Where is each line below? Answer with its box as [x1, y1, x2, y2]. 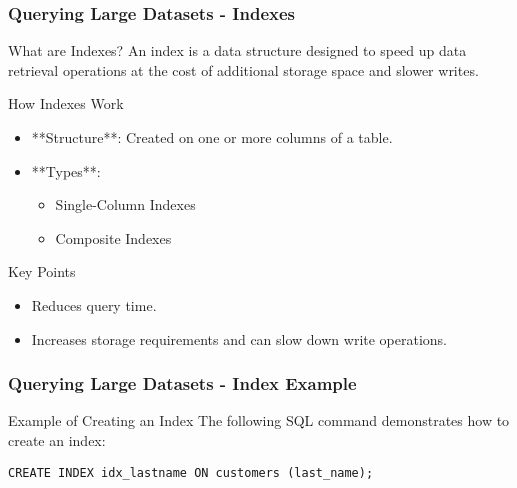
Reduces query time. [31, 294, 157, 315]
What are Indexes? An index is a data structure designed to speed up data [8, 40, 467, 61]
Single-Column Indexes [55, 194, 196, 215]
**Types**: [31, 160, 101, 181]
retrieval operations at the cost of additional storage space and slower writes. [8, 59, 479, 80]
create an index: [8, 429, 106, 450]
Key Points [8, 261, 76, 282]
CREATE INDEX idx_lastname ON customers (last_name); [8, 465, 374, 480]
